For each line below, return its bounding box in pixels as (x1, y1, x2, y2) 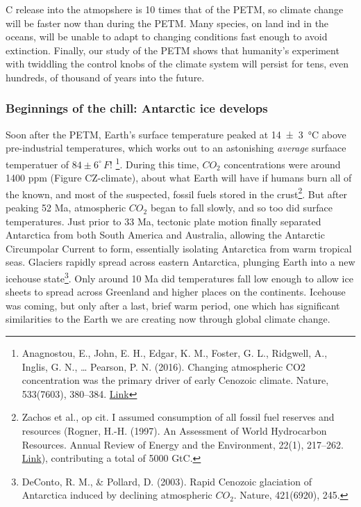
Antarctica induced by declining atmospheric (22, 488, 212, 502)
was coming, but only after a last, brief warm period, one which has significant (6, 298, 340, 312)
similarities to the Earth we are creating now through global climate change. (6, 312, 330, 326)
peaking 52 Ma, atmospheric (6, 200, 126, 215)
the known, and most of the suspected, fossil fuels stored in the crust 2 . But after (6, 184, 348, 201)
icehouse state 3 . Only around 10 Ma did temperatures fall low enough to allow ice (6, 269, 353, 285)
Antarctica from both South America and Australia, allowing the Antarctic (6, 227, 325, 242)
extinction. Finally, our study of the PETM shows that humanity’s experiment (6, 42, 339, 57)
